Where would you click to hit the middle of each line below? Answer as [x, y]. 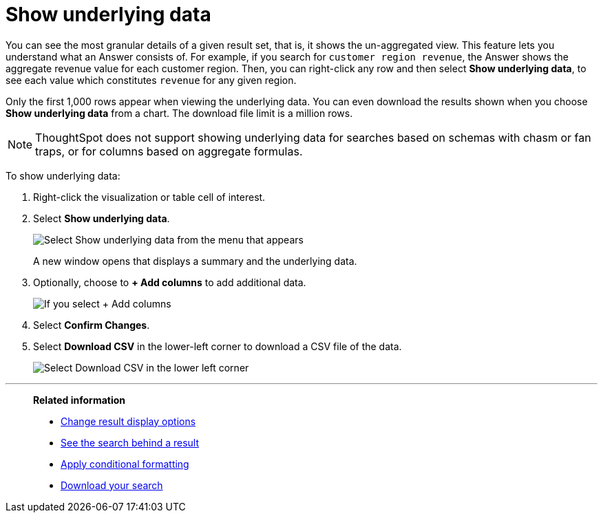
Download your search [112, 485]
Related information [80, 400]
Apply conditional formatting [125, 464]
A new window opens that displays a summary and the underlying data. [195, 261]
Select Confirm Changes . [92, 325]
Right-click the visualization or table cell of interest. [149, 197]
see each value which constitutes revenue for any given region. [151, 80]
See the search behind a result [130, 442]
